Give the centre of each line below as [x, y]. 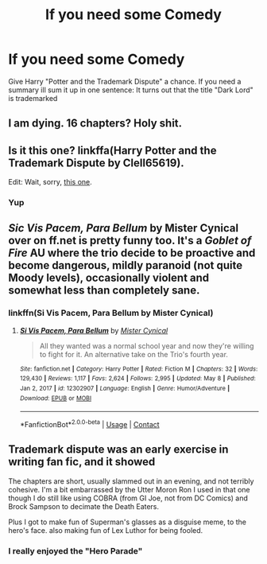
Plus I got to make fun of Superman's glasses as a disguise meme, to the [127, 522]
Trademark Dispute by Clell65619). [96, 163]
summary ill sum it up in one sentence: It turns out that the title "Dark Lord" [131, 90]
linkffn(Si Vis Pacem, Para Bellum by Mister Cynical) [111, 313]
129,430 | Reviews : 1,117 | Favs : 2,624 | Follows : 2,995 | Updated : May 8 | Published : [137, 379]
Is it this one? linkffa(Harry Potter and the [112, 150]
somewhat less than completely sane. [104, 291]
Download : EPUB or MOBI [56, 398]
